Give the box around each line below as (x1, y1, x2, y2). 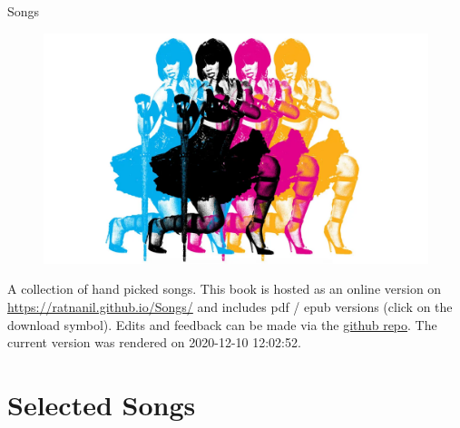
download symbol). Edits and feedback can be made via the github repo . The (7, 315, 437, 334)
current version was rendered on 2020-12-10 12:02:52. (7, 333, 301, 352)
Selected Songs (7, 385, 196, 423)
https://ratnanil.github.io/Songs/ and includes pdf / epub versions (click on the (7, 297, 453, 316)
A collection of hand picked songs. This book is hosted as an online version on (7, 279, 442, 298)
